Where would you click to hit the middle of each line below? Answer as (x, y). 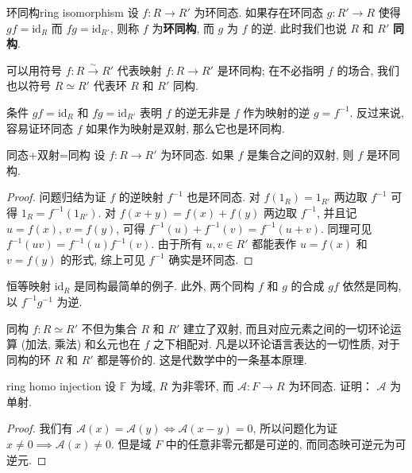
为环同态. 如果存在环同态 (259, 12)
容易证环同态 (40, 128)
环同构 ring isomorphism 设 (73, 12)
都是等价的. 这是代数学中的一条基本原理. (202, 359)
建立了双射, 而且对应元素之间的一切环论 (287, 328)
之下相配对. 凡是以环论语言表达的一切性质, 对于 (277, 344)
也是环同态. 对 (223, 197)
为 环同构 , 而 (183, 27)
